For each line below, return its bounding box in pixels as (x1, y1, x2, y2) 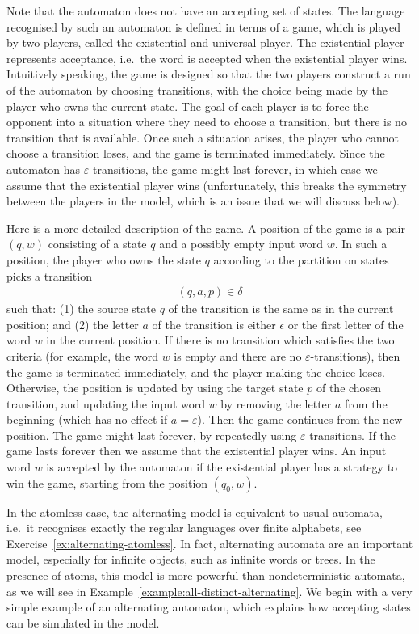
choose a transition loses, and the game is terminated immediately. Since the (6, 145, 385, 162)
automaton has (6, 160, 81, 177)
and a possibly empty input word (159, 235, 323, 252)
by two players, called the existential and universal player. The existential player (6, 34, 404, 51)
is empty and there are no (174, 347, 302, 364)
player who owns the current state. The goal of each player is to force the (6, 97, 369, 114)
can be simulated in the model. (6, 614, 160, 631)
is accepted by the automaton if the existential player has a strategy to (46, 459, 398, 475)
